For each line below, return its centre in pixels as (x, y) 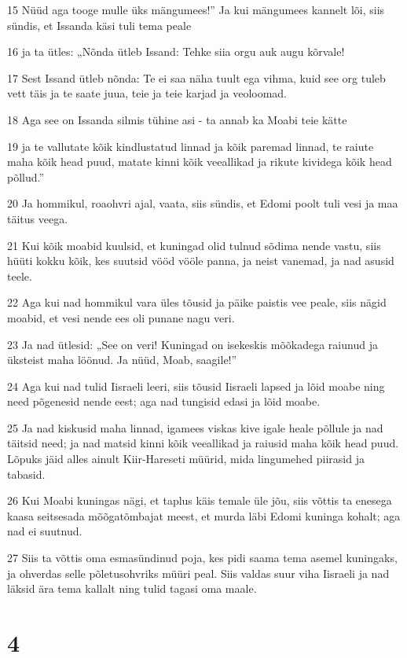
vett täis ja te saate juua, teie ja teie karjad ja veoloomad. (147, 93)
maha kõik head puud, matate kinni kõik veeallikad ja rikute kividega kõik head (200, 162)
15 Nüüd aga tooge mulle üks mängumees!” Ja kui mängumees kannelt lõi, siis (196, 9)
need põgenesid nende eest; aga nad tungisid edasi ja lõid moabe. (164, 401)
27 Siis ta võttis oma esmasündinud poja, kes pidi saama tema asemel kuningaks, (202, 558)
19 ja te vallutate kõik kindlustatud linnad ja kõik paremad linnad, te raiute (191, 146)
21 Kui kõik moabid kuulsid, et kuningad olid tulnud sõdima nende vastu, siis (194, 245)
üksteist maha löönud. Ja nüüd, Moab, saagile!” (122, 360)
